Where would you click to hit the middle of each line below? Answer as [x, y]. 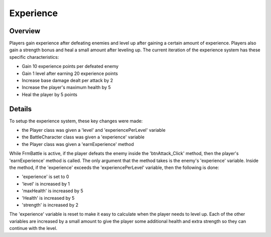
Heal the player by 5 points [50, 94]
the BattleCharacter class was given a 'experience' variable [83, 137]
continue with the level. [33, 228]
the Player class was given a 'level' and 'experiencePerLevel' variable [94, 130]
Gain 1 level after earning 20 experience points [70, 73]
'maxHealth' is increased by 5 [53, 191]
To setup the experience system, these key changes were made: [76, 121]
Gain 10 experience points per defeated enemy [70, 66]
